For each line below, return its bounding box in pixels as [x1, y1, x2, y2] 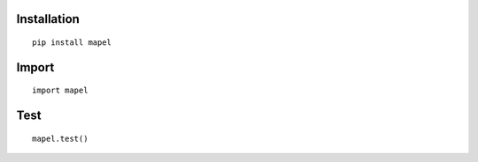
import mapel [32, 85, 89, 96]
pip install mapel [32, 38, 112, 48]
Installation [16, 11, 80, 26]
